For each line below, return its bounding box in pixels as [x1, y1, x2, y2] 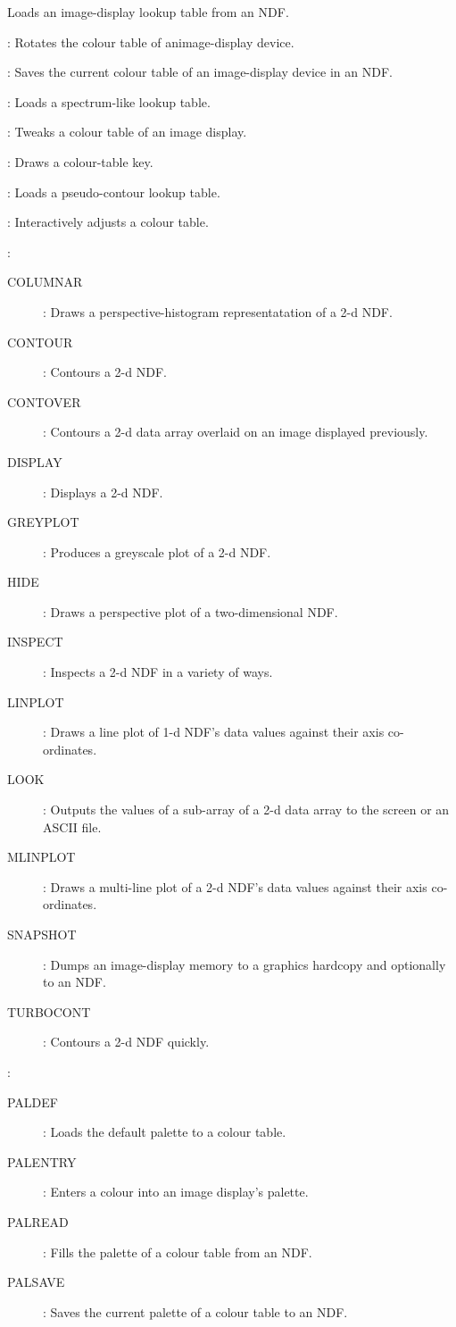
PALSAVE [7, 1273, 65, 1291]
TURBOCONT [7, 1002, 91, 1021]
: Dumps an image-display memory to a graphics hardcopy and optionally [43, 955, 446, 973]
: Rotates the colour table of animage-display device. [7, 32, 294, 51]
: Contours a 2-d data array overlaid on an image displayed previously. [43, 422, 428, 441]
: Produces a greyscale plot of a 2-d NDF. [43, 542, 271, 561]
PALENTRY [7, 1152, 77, 1171]
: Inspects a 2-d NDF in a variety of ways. [43, 663, 273, 681]
